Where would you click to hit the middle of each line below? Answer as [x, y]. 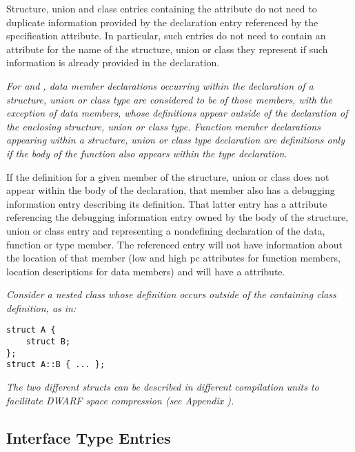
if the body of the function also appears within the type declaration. [147, 153]
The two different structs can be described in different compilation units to [163, 387]
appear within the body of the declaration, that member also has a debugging [171, 190]
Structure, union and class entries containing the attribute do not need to [162, 8]
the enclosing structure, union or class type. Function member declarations [163, 126]
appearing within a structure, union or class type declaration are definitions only [175, 140]
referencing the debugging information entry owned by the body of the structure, [177, 217]
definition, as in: [41, 307]
